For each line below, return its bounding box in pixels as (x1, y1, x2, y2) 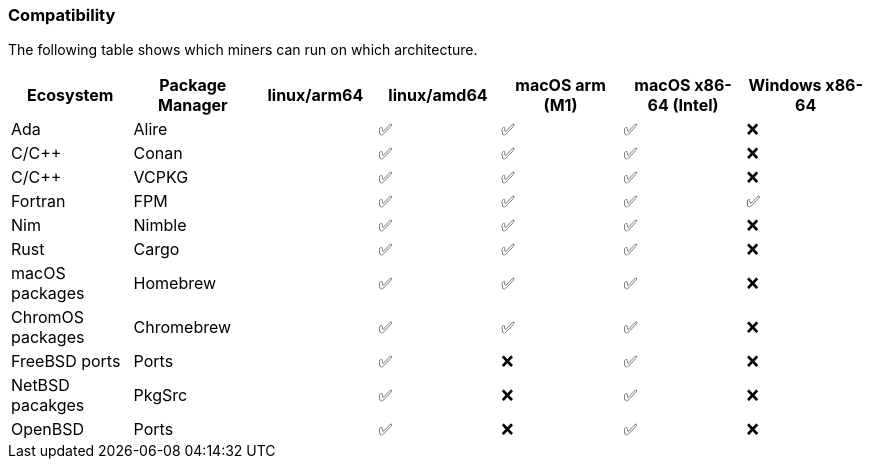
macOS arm (515, 75, 606, 96)
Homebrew (133, 273, 217, 294)
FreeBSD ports (11, 351, 121, 372)
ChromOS (11, 307, 85, 328)
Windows (748, 75, 822, 96)
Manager (158, 95, 228, 116)
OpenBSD (11, 419, 85, 440)
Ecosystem (27, 85, 114, 106)
